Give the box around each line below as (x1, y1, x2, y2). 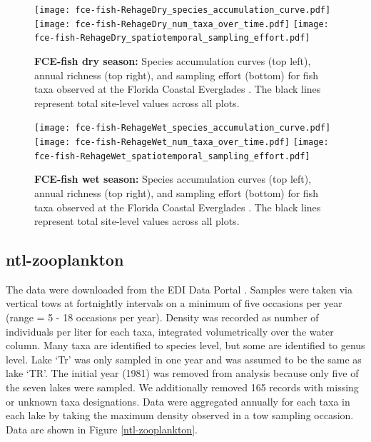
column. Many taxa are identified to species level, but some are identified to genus (6, 338, 365, 353)
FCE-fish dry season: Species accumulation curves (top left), (34, 53, 311, 68)
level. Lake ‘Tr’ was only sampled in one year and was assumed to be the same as (6, 351, 362, 366)
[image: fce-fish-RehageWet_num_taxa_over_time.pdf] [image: (34, 137, 329, 147)
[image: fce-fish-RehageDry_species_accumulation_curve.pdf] (34, 5, 331, 15)
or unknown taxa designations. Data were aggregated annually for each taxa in (6, 393, 350, 408)
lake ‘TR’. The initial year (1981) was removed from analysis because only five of (6, 366, 359, 381)
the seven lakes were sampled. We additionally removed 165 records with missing (6, 380, 359, 395)
